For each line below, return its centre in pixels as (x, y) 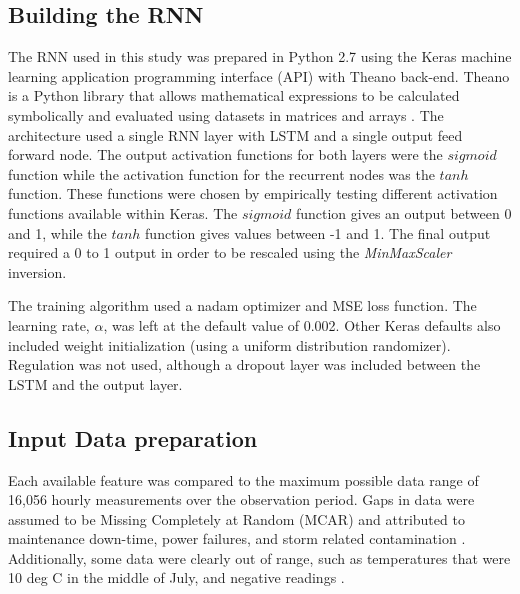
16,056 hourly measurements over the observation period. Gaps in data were (241, 499)
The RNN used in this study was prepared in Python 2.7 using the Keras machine (260, 56)
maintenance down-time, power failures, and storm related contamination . (237, 538)
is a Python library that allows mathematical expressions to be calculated (234, 95)
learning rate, (49, 324)
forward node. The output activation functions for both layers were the (225, 154)
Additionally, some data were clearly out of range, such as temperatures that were (259, 557)
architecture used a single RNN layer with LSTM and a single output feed (235, 134)
